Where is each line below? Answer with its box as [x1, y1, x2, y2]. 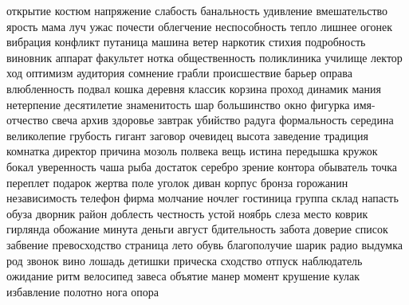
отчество [6, 111, 49, 128]
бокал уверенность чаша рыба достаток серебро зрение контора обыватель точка [6, 158, 398, 174]
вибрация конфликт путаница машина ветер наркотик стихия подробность [6, 33, 366, 50]
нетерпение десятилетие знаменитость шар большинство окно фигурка [6, 96, 350, 112]
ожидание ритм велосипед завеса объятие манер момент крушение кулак [6, 268, 360, 284]
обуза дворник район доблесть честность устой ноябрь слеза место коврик [6, 205, 368, 221]
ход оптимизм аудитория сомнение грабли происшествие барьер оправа [6, 65, 352, 81]
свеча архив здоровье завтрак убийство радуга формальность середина [52, 111, 394, 128]
